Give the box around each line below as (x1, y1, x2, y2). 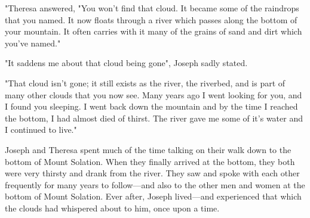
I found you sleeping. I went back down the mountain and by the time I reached (5, 100, 298, 113)
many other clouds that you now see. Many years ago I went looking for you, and (5, 88, 302, 101)
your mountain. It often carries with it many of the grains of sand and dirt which (5, 25, 302, 38)
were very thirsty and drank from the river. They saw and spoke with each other (5, 167, 300, 179)
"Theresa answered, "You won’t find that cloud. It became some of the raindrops (5, 2, 299, 14)
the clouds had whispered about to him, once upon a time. (5, 201, 220, 214)
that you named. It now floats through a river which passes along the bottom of (5, 13, 297, 26)
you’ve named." (5, 36, 61, 49)
